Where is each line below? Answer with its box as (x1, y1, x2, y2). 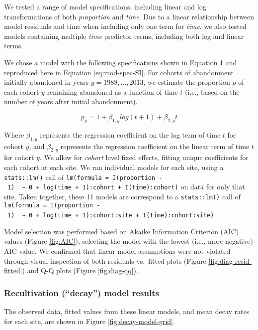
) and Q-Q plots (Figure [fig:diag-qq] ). (22, 265, 138, 276)
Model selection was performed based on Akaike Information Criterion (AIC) (4, 226, 239, 236)
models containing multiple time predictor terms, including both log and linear (4, 30, 244, 41)
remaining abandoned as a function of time (47, 86, 178, 97)
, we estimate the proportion (143, 77, 230, 87)
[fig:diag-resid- (208, 255, 252, 266)
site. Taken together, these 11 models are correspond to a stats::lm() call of (4, 191, 241, 201)
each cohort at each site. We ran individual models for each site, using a (4, 162, 224, 172)
